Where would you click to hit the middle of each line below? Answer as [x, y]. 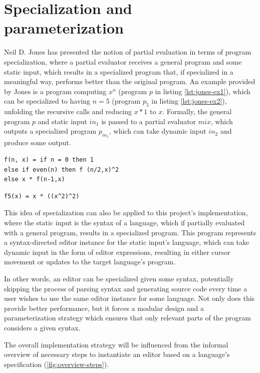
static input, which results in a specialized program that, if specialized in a [119, 71]
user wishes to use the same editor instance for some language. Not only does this [129, 298]
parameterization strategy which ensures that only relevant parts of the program [127, 318]
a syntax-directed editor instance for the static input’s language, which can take [127, 242]
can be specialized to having [47, 101]
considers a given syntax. [42, 327]
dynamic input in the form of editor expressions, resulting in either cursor [117, 252]
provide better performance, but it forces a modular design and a [104, 308]
